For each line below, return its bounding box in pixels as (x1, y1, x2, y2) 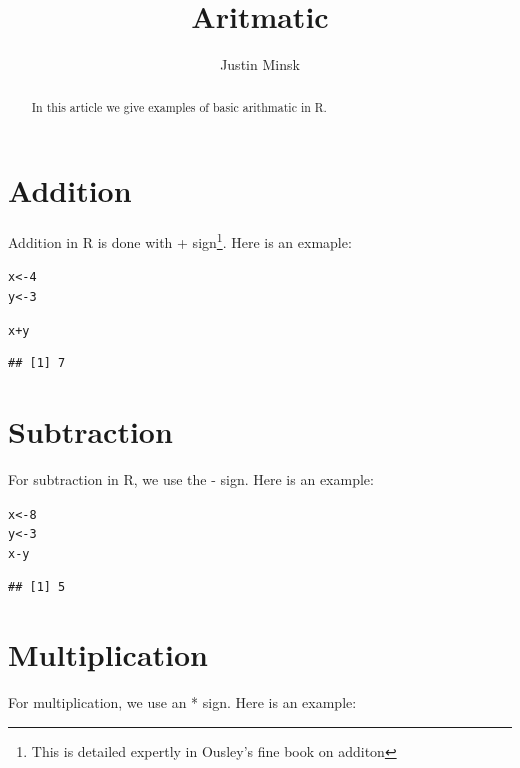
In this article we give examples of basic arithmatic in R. (31, 98, 327, 115)
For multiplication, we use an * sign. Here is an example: (8, 692, 357, 713)
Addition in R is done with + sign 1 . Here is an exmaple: (8, 229, 352, 252)
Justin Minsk (220, 54, 300, 75)
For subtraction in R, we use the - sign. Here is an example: (8, 469, 374, 490)
